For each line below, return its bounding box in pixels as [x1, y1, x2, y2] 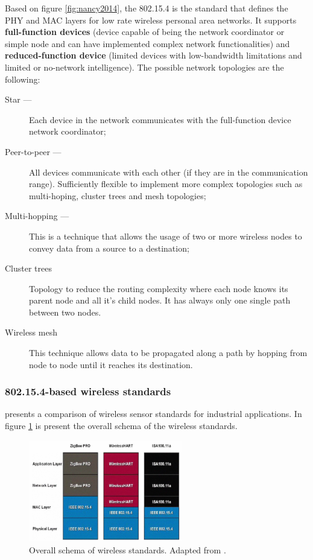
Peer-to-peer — [5, 145, 62, 157]
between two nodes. [29, 305, 101, 318]
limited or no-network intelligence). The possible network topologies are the [5, 60, 284, 73]
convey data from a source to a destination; [29, 241, 189, 254]
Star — [5, 93, 32, 106]
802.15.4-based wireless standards [5, 384, 171, 399]
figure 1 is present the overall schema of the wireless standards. [5, 419, 238, 432]
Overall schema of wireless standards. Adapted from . [29, 543, 226, 556]
